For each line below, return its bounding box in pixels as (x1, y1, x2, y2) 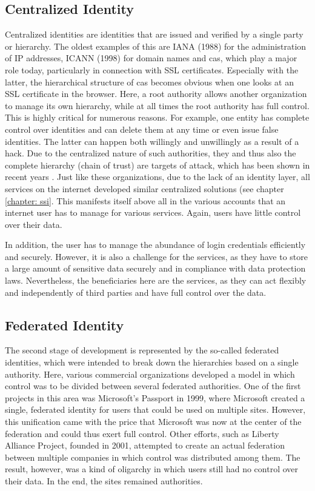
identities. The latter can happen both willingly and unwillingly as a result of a (5, 135, 299, 147)
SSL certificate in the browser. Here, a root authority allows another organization (5, 87, 307, 100)
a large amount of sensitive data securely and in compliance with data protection (5, 262, 306, 275)
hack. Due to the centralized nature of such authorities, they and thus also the (5, 147, 296, 159)
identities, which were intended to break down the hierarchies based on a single (5, 356, 299, 369)
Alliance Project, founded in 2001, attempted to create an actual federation (5, 439, 285, 452)
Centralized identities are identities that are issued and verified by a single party (5, 28, 303, 41)
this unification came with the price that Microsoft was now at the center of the (5, 415, 302, 428)
